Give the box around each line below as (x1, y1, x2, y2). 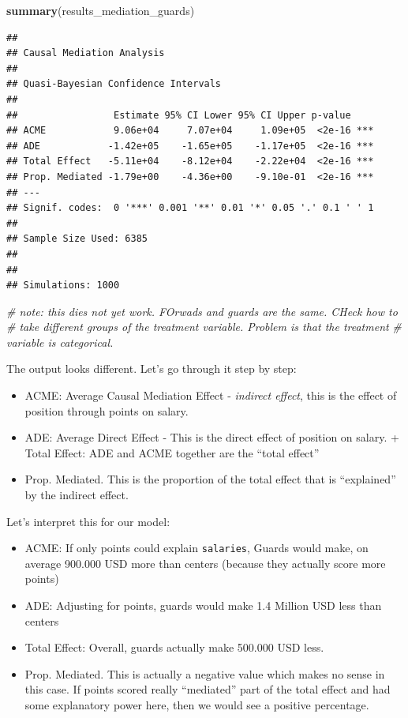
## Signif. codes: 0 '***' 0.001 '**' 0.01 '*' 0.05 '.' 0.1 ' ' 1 (6, 202, 374, 214)
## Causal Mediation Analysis (6, 47, 165, 59)
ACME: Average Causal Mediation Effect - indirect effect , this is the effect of (24, 387, 397, 404)
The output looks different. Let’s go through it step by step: (6, 360, 297, 377)
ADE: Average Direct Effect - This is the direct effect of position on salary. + (24, 429, 399, 445)
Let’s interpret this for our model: (6, 513, 170, 529)
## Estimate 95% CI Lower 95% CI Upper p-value (6, 109, 351, 121)
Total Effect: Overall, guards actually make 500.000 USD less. (24, 639, 324, 656)
